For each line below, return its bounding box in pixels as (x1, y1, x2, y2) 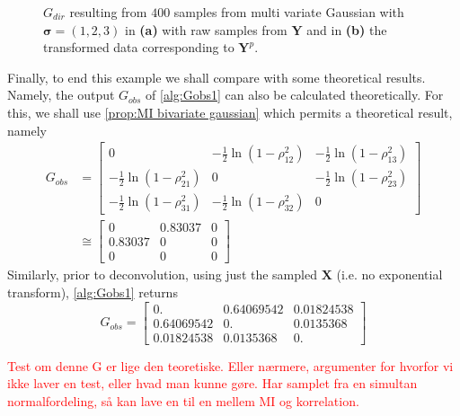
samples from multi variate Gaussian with (173, 3, 404, 21)
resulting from (69, 3, 147, 21)
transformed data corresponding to (43, 38, 234, 57)
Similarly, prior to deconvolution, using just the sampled (7, 265, 317, 284)
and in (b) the (306, 20, 387, 39)
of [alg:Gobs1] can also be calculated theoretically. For (146, 85, 444, 104)
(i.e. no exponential (336, 265, 443, 284)
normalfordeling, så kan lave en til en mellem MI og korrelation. (7, 391, 359, 410)
